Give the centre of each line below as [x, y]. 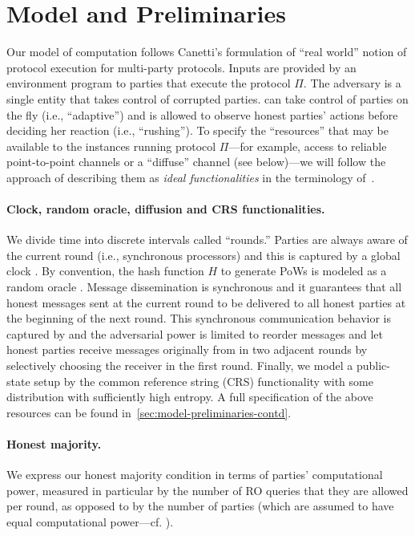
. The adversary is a [352, 83]
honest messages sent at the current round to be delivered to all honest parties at [206, 302]
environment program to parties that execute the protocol [149, 83]
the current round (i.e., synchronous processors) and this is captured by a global [203, 255]
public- [373, 365]
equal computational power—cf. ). [90, 521]
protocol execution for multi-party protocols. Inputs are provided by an [181, 67]
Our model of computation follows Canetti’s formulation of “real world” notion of [207, 52]
